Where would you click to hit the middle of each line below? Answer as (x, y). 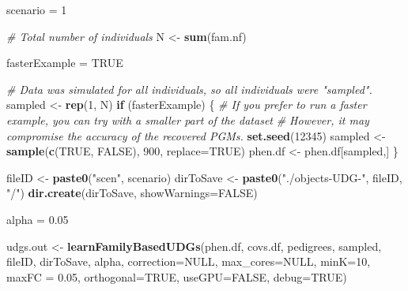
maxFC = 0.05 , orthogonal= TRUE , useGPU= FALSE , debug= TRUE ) (177, 276)
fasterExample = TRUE (65, 63)
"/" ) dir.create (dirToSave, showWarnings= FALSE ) (132, 193)
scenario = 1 (37, 9)
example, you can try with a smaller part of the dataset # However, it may (188, 119)
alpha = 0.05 (38, 219)
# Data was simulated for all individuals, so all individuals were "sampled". (189, 89)
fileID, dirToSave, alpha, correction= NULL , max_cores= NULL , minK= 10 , (189, 261)
